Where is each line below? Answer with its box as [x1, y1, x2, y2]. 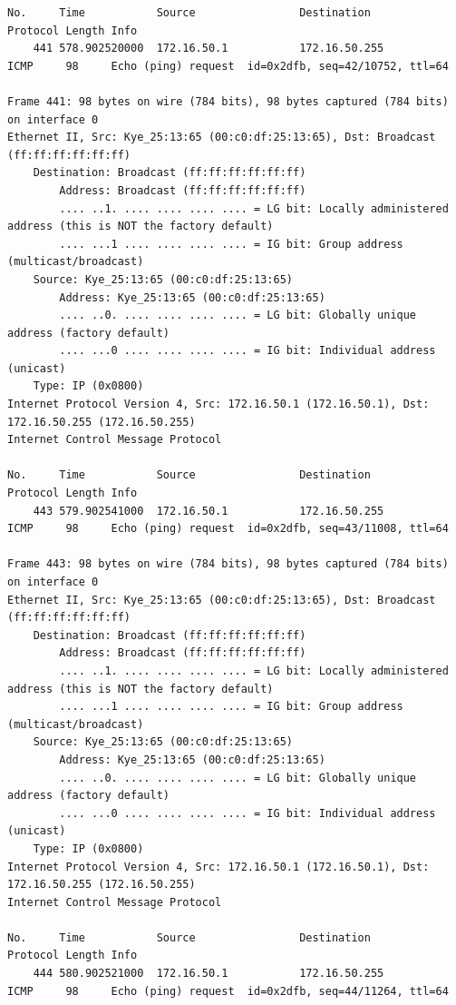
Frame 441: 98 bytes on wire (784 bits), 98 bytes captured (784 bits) [7, 94, 449, 108]
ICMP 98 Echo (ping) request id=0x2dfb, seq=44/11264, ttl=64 [7, 984, 449, 998]
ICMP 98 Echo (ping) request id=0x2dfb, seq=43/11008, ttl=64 [7, 522, 449, 536]
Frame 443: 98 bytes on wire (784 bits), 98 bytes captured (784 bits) [7, 557, 449, 571]
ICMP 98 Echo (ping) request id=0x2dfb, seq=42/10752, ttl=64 [7, 59, 449, 73]
